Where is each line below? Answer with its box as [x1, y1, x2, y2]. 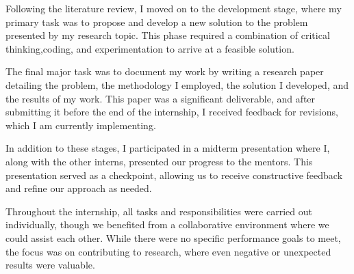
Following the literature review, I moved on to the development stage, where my [5, 1, 342, 15]
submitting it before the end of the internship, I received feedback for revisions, [5, 105, 338, 119]
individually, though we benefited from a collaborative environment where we [5, 217, 329, 232]
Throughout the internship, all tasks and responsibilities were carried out [5, 204, 312, 218]
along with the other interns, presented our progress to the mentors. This [5, 154, 313, 168]
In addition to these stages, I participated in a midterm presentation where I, [5, 141, 330, 155]
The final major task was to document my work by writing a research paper [5, 64, 324, 79]
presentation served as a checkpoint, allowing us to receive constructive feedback [5, 167, 343, 182]
